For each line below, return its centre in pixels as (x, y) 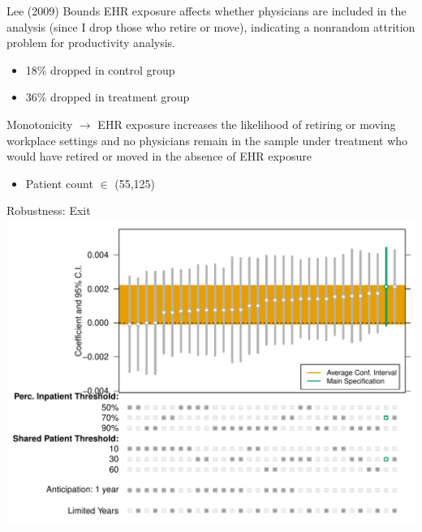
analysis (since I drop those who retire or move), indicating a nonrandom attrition (211, 26)
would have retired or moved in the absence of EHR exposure (159, 156)
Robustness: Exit (49, 210)
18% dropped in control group (100, 69)
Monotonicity (40, 124)
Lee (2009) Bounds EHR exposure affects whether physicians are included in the (207, 11)
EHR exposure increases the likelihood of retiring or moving (247, 124)
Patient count (59, 183)
